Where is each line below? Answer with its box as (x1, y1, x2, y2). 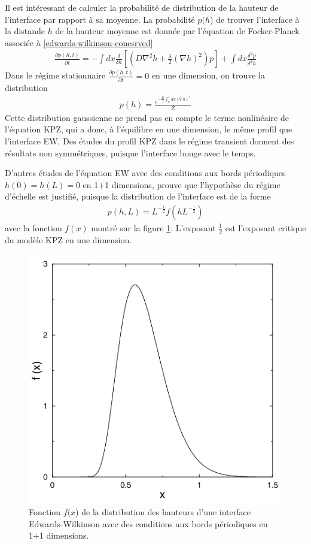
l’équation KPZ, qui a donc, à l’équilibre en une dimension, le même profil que (5, 123, 292, 135)
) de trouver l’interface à (210, 13, 300, 25)
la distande (5, 25, 45, 37)
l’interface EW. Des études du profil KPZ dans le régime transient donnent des (5, 134, 294, 147)
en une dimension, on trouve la (151, 69, 266, 81)
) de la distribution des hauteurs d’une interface (75, 506, 251, 518)
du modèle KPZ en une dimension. (5, 233, 132, 246)
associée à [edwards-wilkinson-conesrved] (5, 36, 153, 49)
